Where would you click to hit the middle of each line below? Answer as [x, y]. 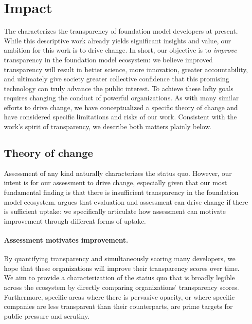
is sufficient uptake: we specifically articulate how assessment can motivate [115, 211]
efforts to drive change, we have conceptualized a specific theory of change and [121, 107]
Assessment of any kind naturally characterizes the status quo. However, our [118, 173]
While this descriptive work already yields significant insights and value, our [117, 40]
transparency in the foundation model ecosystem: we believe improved [108, 59]
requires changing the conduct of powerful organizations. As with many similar [121, 98]
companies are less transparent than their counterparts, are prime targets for [118, 306]
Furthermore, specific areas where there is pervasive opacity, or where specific [119, 296]
